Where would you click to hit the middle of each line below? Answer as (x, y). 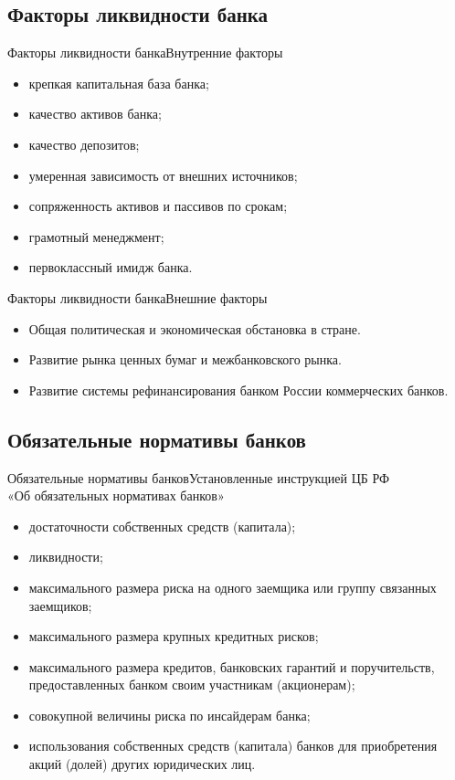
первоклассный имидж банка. (111, 267)
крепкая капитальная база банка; (119, 83)
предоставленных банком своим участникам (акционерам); (192, 685)
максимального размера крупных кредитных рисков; (174, 636)
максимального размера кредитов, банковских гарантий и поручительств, (232, 666)
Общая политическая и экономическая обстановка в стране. (195, 328)
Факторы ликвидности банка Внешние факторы (138, 297)
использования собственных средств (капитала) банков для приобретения (233, 746)
